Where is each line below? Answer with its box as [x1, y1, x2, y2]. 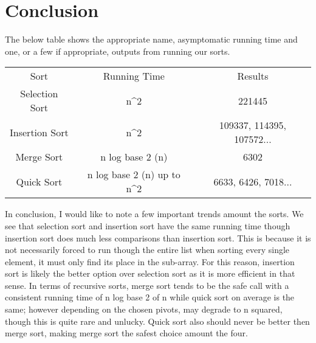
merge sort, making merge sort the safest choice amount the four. [5, 327, 248, 339]
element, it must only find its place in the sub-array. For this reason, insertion [5, 255, 295, 268]
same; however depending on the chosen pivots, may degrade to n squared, [5, 303, 283, 316]
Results [237, 69, 269, 83]
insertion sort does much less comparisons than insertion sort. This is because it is [5, 231, 311, 244]
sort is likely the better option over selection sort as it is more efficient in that [5, 267, 295, 280]
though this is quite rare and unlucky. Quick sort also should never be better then [5, 314, 310, 327]
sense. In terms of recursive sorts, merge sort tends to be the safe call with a [5, 279, 289, 291]
